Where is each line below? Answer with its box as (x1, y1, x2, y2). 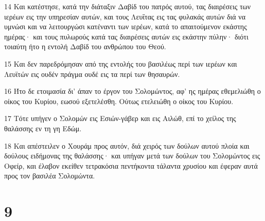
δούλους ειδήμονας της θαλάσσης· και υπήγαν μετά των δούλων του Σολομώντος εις (4, 150, 260, 161)
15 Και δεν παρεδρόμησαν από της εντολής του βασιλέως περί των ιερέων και (4, 58, 237, 69)
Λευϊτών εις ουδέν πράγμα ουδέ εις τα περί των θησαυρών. (4, 68, 180, 79)
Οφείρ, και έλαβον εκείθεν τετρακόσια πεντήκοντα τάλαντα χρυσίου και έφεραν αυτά (4, 160, 258, 171)
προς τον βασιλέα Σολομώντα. (4, 170, 95, 181)
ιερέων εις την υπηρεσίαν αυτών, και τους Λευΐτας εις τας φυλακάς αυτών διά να (4, 11, 245, 22)
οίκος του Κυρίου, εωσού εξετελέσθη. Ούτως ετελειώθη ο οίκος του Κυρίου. (4, 95, 234, 106)
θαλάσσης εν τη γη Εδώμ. (4, 123, 82, 133)
